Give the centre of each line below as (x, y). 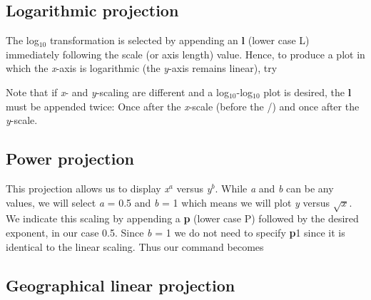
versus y (194, 188)
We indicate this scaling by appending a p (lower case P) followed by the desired (182, 218)
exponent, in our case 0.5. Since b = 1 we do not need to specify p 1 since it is (176, 232)
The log (22, 40)
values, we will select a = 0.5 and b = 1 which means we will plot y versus (168, 202)
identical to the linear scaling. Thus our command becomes (135, 246)
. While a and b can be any (274, 188)
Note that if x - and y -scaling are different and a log (117, 92)
